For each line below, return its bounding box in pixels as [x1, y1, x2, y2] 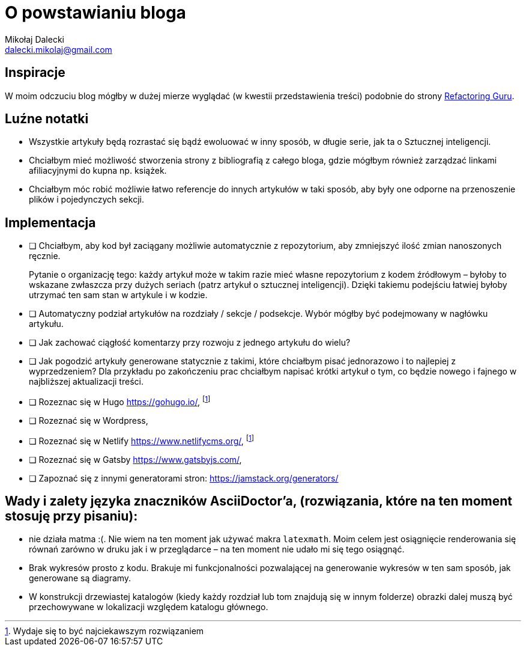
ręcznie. [29, 251, 61, 261]
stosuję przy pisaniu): [5, 509, 138, 524]
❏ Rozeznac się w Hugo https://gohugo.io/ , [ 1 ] [29, 395, 211, 407]
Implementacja [5, 215, 96, 230]
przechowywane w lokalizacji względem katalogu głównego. [29, 602, 268, 613]
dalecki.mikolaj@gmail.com [5, 44, 112, 55]
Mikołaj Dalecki [5, 34, 64, 44]
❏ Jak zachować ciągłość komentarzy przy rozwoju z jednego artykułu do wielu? [29, 337, 351, 348]
